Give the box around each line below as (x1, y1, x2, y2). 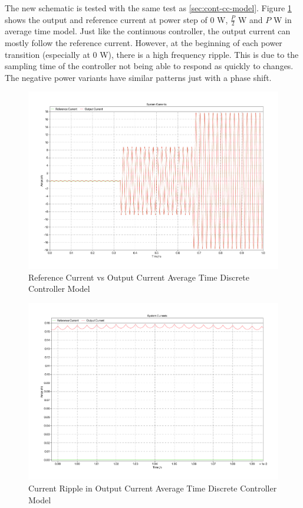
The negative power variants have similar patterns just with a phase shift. (5, 71, 272, 83)
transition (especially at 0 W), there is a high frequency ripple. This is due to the (5, 48, 299, 60)
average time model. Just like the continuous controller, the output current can (5, 25, 291, 37)
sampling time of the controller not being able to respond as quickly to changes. (5, 60, 294, 72)
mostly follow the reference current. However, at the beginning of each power (5, 37, 282, 49)
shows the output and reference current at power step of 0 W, (5, 13, 228, 25)
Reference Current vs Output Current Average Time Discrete (28, 271, 249, 283)
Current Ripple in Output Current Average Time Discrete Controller (28, 482, 277, 494)
